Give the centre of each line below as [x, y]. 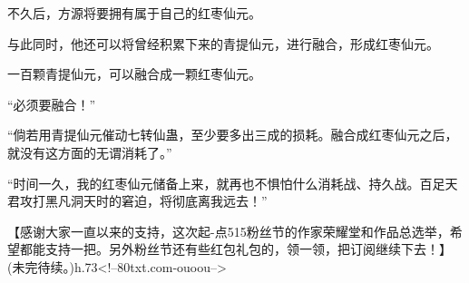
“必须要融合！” [52, 104]
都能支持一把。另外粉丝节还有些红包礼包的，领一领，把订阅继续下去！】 [235, 249]
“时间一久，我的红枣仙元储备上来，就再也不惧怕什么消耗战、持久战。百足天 [233, 183]
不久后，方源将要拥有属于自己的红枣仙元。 [134, 13]
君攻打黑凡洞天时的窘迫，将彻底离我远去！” [137, 201]
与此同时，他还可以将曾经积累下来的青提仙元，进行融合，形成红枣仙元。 [223, 43]
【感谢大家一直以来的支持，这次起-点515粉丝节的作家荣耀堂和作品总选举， [229, 231]
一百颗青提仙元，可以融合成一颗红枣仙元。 [134, 74]
